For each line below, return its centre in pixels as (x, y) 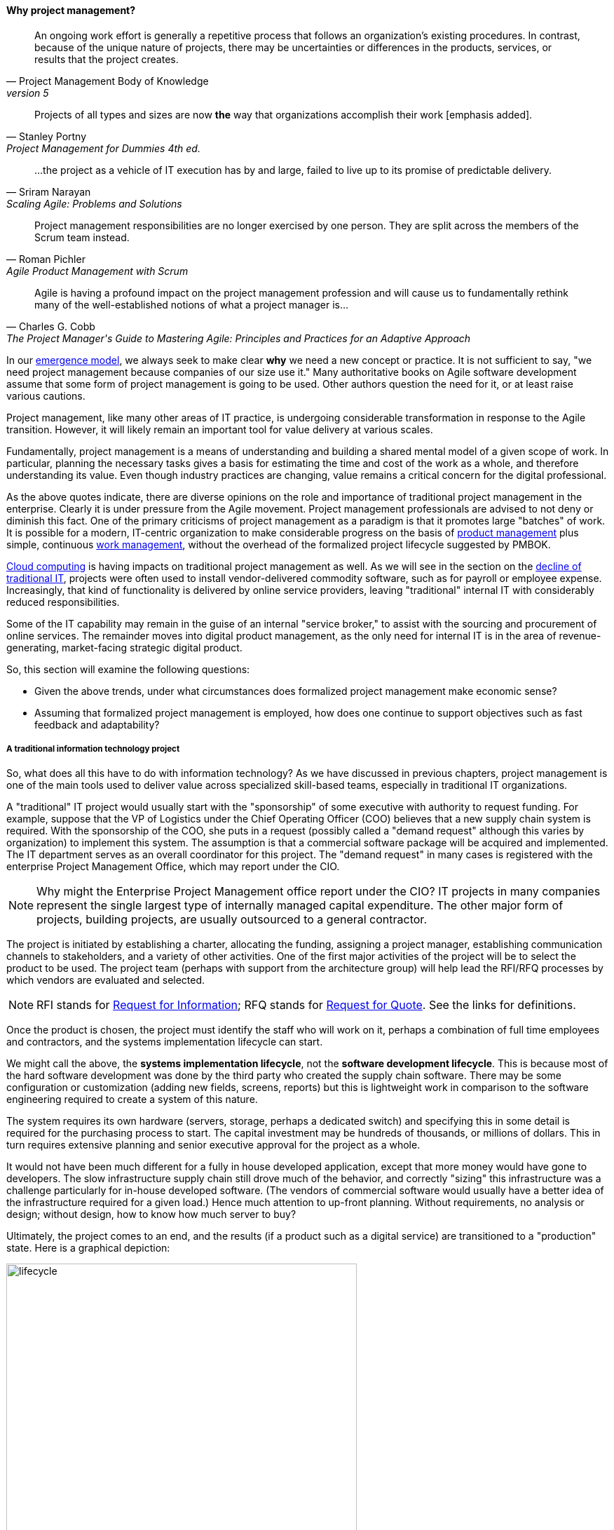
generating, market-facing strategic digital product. (124, 647)
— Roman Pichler (46, 259)
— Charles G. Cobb (51, 326)
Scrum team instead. (82, 237)
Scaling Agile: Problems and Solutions (94, 203)
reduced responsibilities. (63, 602)
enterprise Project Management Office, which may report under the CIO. (173, 867)
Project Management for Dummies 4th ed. (103, 148)
